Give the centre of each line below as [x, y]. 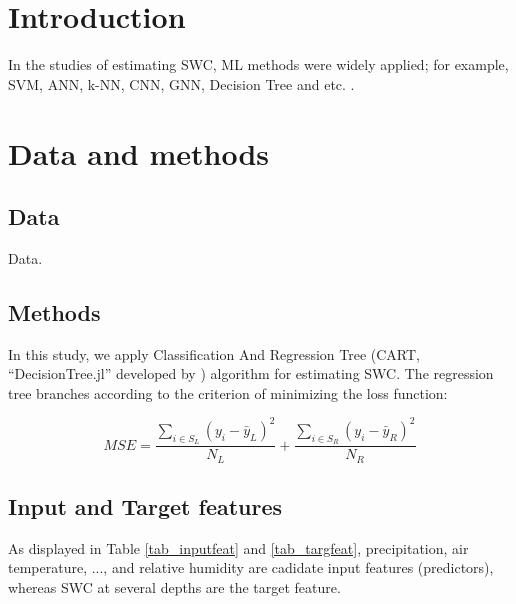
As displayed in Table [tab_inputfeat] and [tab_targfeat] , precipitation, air [238, 547]
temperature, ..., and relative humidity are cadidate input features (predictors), [251, 567]
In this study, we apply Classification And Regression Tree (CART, [214, 353]
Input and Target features [145, 506]
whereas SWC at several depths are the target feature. [174, 587]
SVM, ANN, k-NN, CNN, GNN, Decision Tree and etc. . [181, 83]
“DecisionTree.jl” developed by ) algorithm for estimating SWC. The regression [251, 373]
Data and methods [138, 152]
